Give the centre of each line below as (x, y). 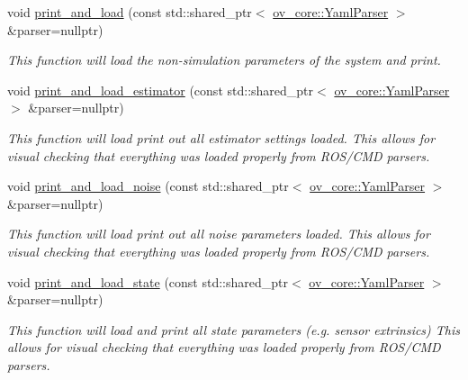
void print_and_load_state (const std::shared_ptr (148, 281)
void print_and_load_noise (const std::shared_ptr (148, 186)
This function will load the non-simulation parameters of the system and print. (224, 60)
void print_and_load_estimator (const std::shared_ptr (161, 90)
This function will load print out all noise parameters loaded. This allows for (219, 234)
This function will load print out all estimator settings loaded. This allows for (221, 137)
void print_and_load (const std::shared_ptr (130, 12)
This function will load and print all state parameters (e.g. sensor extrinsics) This (234, 329)
